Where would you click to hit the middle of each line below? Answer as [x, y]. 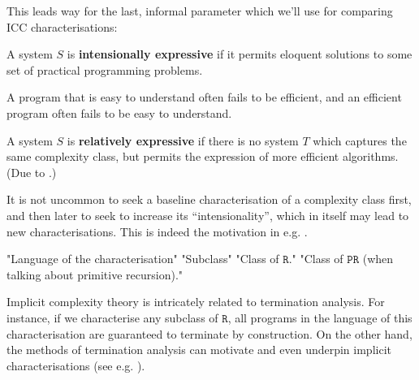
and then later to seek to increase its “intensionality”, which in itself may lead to [208, 215]
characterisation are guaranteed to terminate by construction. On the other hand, [209, 333]
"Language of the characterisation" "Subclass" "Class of [143, 259]
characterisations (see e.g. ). [76, 365]
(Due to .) [32, 172]
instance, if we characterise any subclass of [112, 317]
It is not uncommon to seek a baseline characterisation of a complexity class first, [209, 199]
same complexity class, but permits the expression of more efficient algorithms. [203, 156]
